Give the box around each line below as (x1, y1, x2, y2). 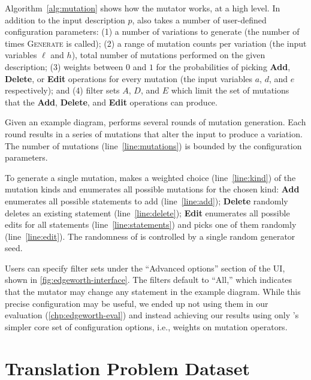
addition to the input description (5, 13, 125, 26)
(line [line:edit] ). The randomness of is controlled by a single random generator (5, 230, 295, 242)
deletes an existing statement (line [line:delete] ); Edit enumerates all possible (5, 206, 290, 219)
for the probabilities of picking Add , (156, 60, 291, 73)
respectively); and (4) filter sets (5, 84, 120, 96)
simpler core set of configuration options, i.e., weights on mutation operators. (5, 320, 288, 333)
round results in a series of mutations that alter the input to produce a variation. (5, 127, 303, 140)
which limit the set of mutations (171, 84, 289, 96)
